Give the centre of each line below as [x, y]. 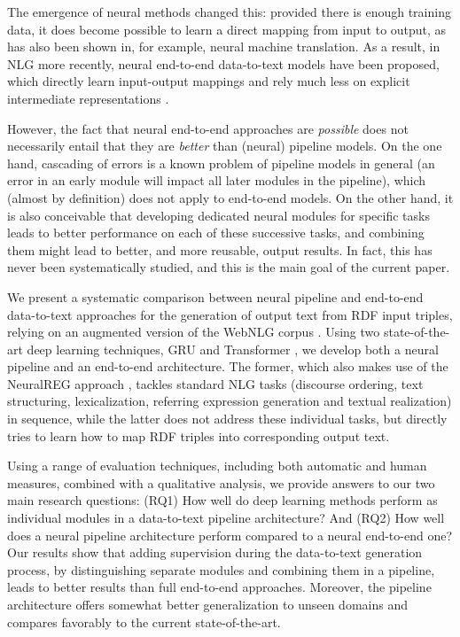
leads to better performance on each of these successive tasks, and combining [216, 233]
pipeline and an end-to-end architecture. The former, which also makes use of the [228, 366]
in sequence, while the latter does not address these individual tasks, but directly [227, 419]
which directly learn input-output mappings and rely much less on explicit [209, 81]
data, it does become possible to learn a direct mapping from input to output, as [227, 29]
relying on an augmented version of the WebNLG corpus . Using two [194, 332]
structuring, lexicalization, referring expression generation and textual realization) [230, 401]
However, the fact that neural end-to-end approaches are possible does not [208, 128]
